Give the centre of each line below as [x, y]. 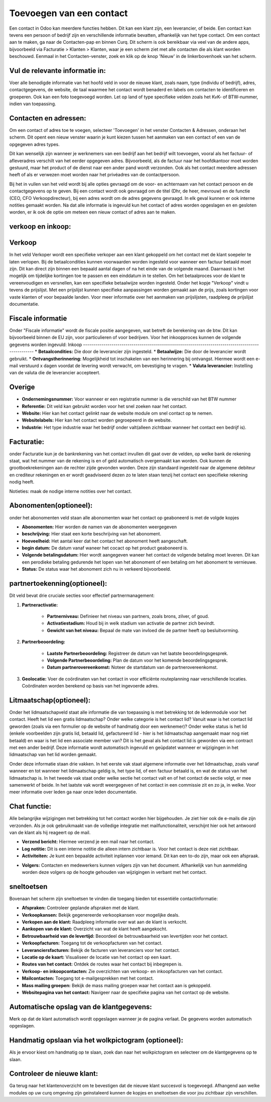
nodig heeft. [22, 482]
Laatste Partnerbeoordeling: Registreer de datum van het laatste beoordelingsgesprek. [138, 653]
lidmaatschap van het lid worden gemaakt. [53, 754]
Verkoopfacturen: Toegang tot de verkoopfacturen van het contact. [92, 943]
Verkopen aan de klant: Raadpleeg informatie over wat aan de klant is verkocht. [105, 922]
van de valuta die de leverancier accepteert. [55, 373]
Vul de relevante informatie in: [58, 71]
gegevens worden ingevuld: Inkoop [46, 345]
